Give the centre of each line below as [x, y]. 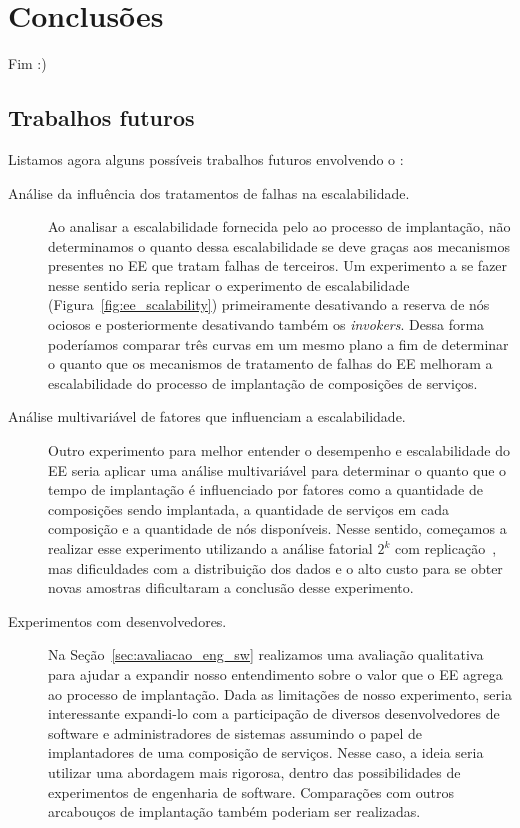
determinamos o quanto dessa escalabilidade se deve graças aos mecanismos [279, 245]
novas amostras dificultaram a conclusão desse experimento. [231, 587]
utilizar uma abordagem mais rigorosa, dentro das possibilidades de [254, 771]
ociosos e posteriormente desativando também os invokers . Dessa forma [266, 324]
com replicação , [445, 548]
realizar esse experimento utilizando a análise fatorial [210, 548]
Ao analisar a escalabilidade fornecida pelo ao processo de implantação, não [279, 226]
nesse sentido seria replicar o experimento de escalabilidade [229, 284]
